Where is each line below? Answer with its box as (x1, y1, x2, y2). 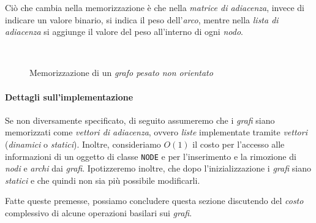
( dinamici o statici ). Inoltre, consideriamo (5, 137, 161, 150)
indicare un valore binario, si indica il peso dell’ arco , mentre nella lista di (5, 13, 279, 26)
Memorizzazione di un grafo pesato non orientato (29, 66, 213, 79)
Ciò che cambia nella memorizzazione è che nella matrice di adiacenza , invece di (5, 1, 304, 13)
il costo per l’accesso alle (192, 137, 285, 150)
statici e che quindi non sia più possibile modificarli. (5, 173, 200, 186)
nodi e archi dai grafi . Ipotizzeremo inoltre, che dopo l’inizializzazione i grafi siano (5, 162, 311, 175)
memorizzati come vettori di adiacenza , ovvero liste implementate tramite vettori (5, 126, 307, 138)
